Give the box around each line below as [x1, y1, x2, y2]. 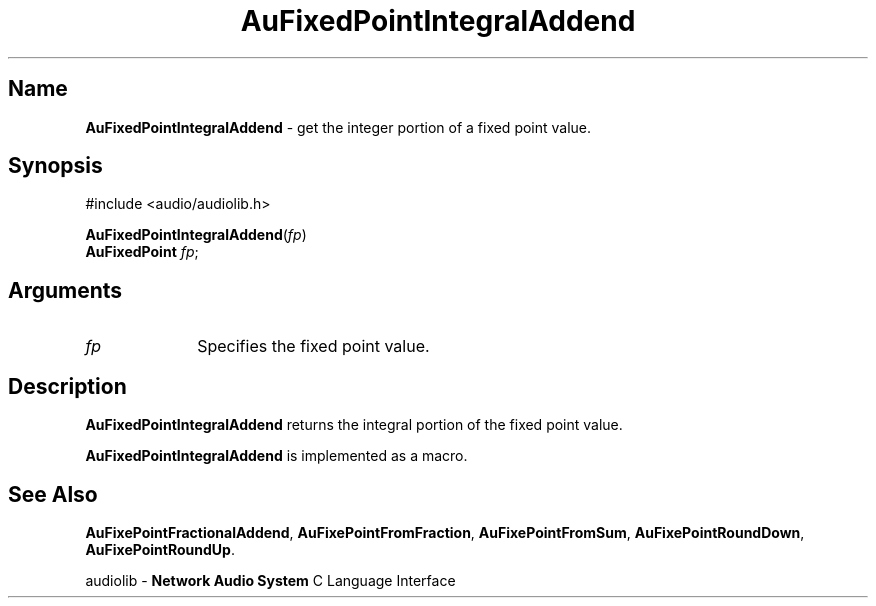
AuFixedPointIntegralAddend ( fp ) [85, 226, 307, 244]
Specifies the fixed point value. [197, 336, 430, 357]
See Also [8, 481, 98, 507]
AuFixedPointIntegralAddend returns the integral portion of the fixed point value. [85, 416, 623, 434]
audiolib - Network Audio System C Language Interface [85, 571, 456, 589]
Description [8, 373, 127, 399]
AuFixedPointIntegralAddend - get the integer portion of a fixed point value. [85, 118, 592, 136]
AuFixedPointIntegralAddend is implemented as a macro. [85, 447, 468, 465]
